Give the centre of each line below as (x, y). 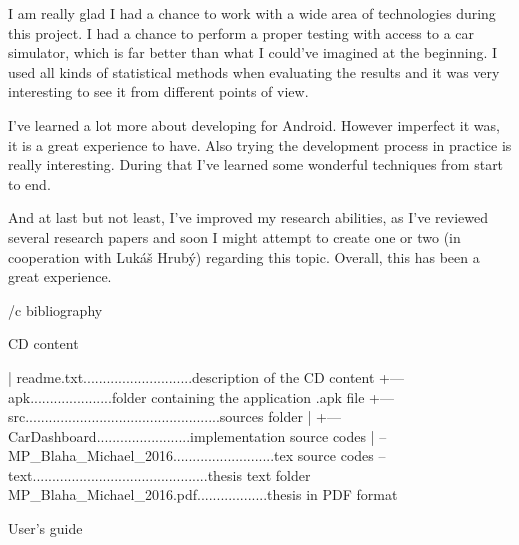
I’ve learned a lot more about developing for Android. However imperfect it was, (254, 124)
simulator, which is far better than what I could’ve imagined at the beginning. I (253, 52)
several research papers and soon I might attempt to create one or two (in (234, 236)
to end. (29, 183)
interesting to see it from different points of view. (158, 91)
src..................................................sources (136, 416)
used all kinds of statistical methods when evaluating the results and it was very (254, 71)
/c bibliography (55, 309)
